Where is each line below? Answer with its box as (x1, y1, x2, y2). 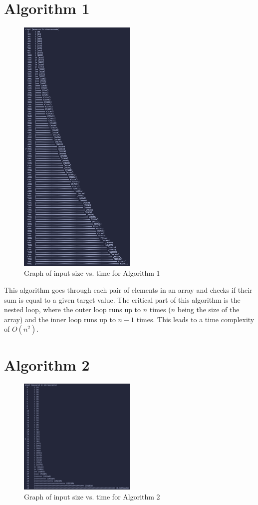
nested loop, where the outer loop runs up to (4, 304, 141, 315)
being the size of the (177, 304, 240, 315)
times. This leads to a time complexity (136, 314, 255, 324)
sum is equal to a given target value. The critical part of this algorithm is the (4, 294, 241, 305)
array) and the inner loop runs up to (4, 314, 116, 324)
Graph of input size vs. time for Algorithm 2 (24, 492, 160, 502)
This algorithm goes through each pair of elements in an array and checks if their (4, 284, 253, 295)
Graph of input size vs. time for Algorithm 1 (24, 268, 160, 278)
